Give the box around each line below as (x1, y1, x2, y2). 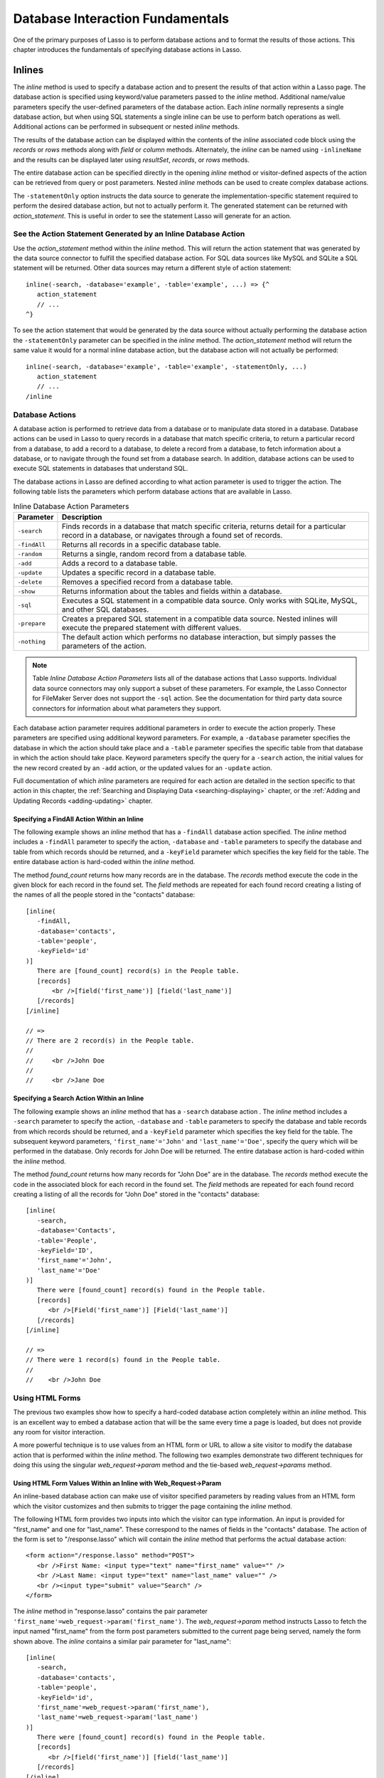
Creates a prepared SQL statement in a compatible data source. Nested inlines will (61, 614, 338, 624)
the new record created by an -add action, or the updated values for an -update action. (13, 763, 273, 772)
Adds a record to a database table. (61, 558, 178, 568)
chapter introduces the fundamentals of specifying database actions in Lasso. (13, 45, 242, 53)
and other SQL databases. (61, 605, 149, 614)
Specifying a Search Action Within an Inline (13, 1094, 144, 1102)
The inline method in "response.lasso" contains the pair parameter (13, 1607, 208, 1616)
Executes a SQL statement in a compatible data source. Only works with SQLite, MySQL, (61, 596, 358, 605)
